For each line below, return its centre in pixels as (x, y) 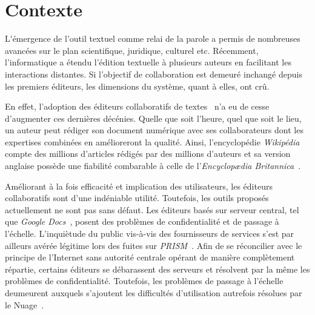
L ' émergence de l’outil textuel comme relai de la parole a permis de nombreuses (153, 38)
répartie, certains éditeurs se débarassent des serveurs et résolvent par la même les (157, 269)
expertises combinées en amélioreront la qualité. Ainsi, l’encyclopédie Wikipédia (152, 141)
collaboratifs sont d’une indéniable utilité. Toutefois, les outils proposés (137, 198)
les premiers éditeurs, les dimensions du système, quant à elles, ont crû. (137, 86)
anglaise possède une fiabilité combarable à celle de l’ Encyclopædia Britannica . (153, 166)
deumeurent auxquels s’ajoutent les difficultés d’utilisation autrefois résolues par (154, 293)
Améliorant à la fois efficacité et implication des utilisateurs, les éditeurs (139, 186)
